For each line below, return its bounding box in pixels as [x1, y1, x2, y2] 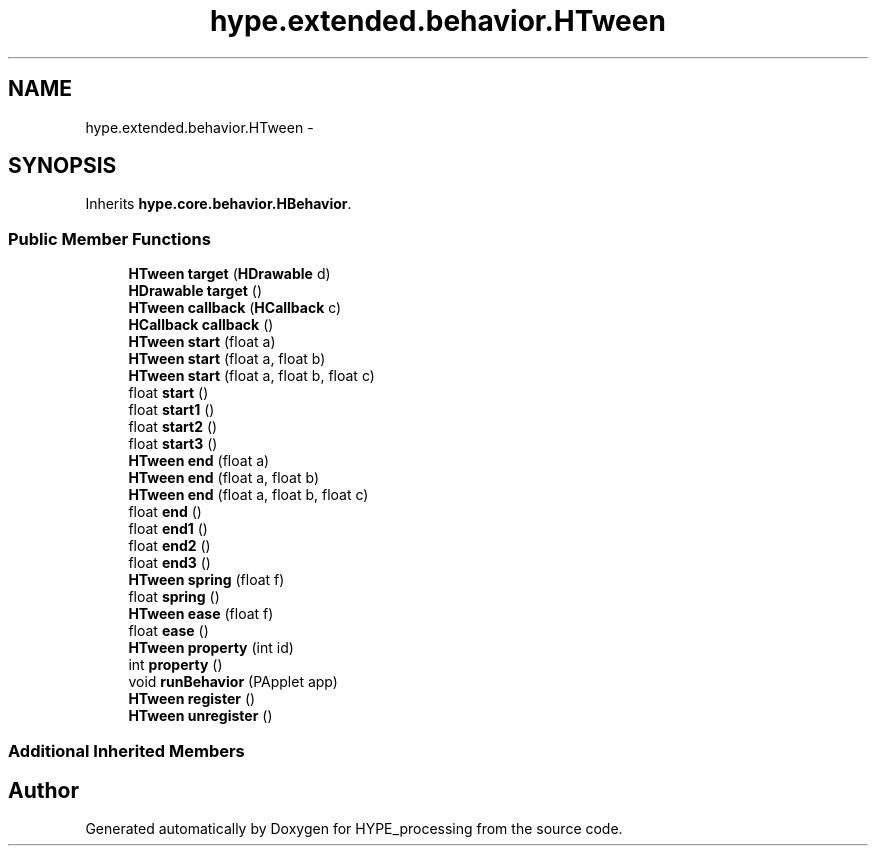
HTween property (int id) [128, 639, 294, 657]
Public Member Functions [8, 228, 211, 249]
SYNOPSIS [8, 153, 117, 179]
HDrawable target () [128, 282, 263, 300]
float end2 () [128, 537, 211, 555]
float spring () [128, 588, 220, 606]
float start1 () [128, 401, 215, 419]
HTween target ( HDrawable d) [128, 265, 331, 283]
